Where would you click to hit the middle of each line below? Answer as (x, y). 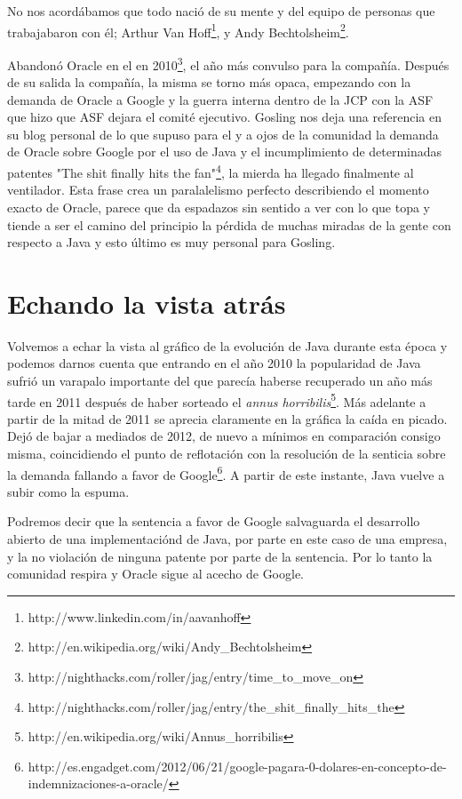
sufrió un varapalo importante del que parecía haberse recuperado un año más (220, 380)
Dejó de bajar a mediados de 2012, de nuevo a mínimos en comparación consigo (224, 436)
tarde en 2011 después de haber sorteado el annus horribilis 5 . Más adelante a (217, 400)
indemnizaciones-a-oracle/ (98, 783)
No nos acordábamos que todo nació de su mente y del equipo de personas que (221, 11)
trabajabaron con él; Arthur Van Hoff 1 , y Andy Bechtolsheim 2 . (178, 30)
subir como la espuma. (68, 491)
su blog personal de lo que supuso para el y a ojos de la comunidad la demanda (223, 134)
